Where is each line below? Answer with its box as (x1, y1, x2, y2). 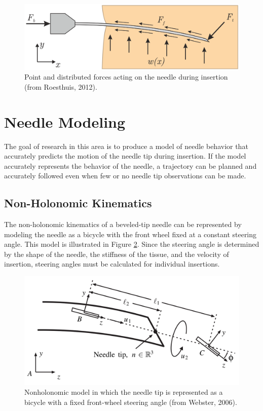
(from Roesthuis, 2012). (24, 81, 97, 92)
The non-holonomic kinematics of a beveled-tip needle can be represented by (4, 219, 242, 230)
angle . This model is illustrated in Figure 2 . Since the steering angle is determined (4, 239, 259, 249)
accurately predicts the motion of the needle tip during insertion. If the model (4, 151, 246, 161)
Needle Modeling (4, 111, 126, 132)
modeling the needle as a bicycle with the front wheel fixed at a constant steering (4, 229, 257, 239)
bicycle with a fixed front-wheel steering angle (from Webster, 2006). (24, 396, 237, 407)
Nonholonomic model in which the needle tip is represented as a (24, 387, 223, 397)
